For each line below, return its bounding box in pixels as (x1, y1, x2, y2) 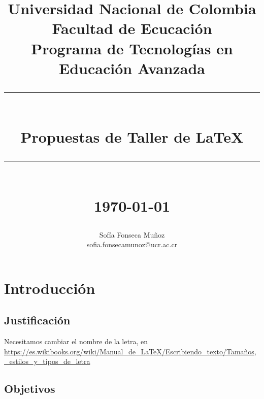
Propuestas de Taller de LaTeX (20, 126, 244, 147)
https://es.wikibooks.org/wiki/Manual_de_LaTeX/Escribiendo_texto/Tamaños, (4, 346, 256, 356)
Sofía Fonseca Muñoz (99, 229, 165, 240)
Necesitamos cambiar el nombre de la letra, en (4, 336, 148, 347)
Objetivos (4, 381, 55, 396)
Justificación (4, 312, 71, 328)
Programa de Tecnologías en (31, 38, 233, 58)
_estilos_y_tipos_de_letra (4, 356, 90, 367)
